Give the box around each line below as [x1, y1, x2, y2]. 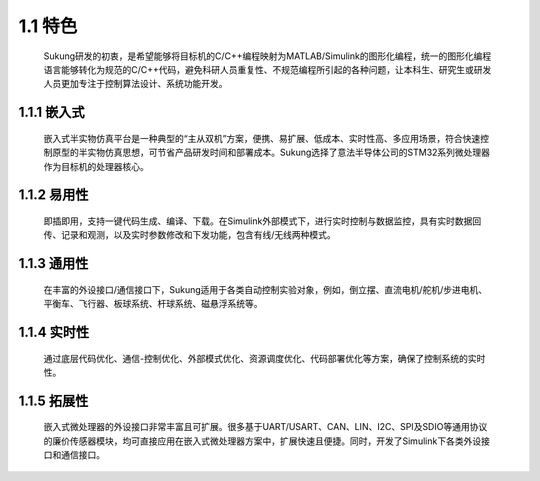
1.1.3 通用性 [18, 255, 89, 272]
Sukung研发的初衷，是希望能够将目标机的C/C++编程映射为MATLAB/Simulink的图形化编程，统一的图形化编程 [43, 50, 492, 62]
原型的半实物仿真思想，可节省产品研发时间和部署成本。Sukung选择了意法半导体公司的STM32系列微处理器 [51, 146, 490, 159]
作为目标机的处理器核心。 [43, 160, 149, 172]
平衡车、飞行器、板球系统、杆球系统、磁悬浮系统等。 [43, 298, 263, 310]
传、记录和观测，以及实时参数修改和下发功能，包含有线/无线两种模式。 [43, 229, 337, 241]
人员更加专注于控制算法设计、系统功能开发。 [43, 78, 228, 90]
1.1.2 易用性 [18, 186, 89, 204]
